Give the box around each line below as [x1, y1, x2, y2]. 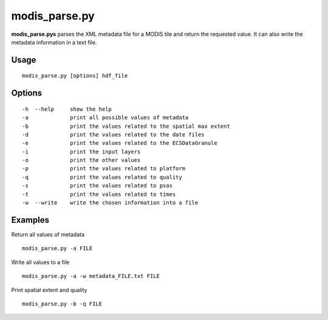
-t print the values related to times [22, 190, 176, 198]
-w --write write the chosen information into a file [22, 200, 199, 206]
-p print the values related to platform [22, 165, 185, 172]
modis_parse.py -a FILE [22, 245, 93, 252]
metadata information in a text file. [11, 38, 97, 46]
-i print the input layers [22, 148, 141, 155]
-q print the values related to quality [22, 173, 182, 181]
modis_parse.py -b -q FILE [22, 300, 103, 307]
